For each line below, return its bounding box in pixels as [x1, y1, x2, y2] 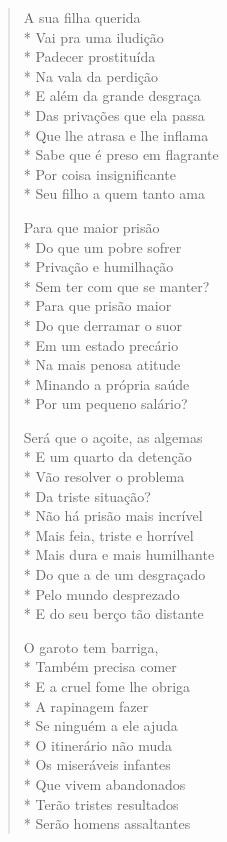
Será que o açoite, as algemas [23, 426, 203, 447]
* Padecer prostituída [23, 46, 156, 67]
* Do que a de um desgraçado [23, 564, 206, 585]
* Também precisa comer [23, 656, 177, 677]
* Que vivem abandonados [23, 773, 186, 794]
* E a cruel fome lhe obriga [23, 676, 191, 696]
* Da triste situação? [23, 485, 151, 506]
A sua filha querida [23, 7, 141, 27]
